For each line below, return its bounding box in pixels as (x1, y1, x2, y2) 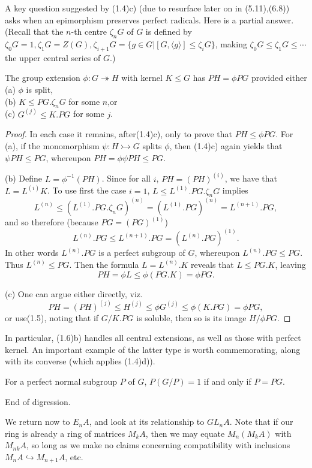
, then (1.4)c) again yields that (169, 139, 283, 152)
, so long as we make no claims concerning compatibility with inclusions (26, 439, 290, 451)
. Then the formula (69, 258, 139, 270)
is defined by (145, 25, 192, 38)
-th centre (71, 25, 107, 38)
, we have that (224, 172, 277, 185)
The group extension (5, 71, 80, 84)
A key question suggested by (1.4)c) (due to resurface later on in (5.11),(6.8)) (5, 2, 290, 14)
